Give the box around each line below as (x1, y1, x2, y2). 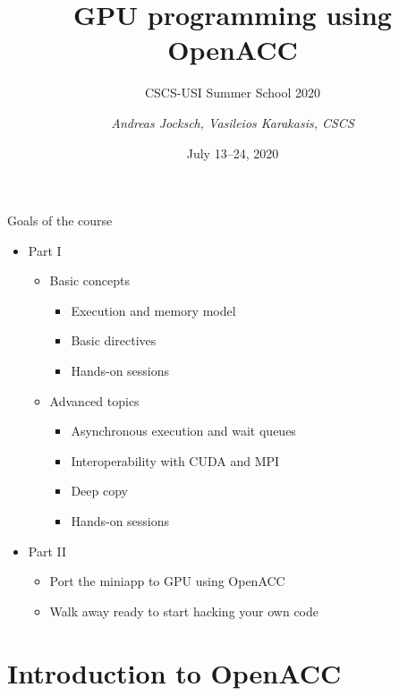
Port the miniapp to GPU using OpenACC (49, 572, 285, 590)
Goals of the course (7, 211, 113, 230)
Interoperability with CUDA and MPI (71, 451, 280, 470)
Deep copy (71, 481, 128, 500)
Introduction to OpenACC (7, 654, 342, 691)
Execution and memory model (71, 301, 236, 319)
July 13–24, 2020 (186, 143, 279, 162)
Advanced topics (49, 391, 140, 410)
